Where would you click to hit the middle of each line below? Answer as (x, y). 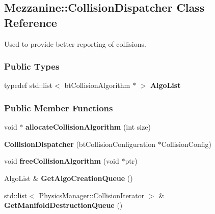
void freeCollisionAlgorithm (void (62, 161)
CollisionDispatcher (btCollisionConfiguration (80, 144)
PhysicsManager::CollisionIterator (92, 195)
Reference (31, 22)
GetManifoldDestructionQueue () (63, 205)
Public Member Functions (59, 108)
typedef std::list (29, 85)
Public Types (32, 66)
